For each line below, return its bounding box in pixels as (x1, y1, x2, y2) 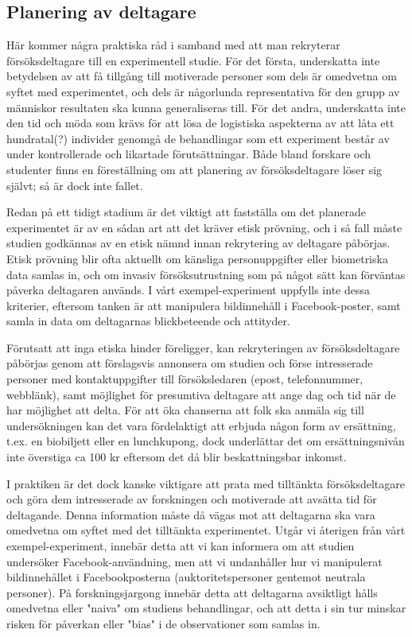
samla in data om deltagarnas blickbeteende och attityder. (6, 313, 290, 329)
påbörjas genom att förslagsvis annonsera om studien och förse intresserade (6, 355, 373, 371)
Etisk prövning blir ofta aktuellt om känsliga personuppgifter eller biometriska (6, 250, 388, 266)
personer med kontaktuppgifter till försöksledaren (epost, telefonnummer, (6, 371, 363, 387)
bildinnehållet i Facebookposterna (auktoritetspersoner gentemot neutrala (6, 569, 366, 585)
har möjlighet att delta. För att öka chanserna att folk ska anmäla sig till (6, 402, 364, 418)
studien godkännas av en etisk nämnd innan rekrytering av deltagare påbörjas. (6, 235, 391, 251)
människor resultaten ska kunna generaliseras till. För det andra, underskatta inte (6, 99, 406, 115)
